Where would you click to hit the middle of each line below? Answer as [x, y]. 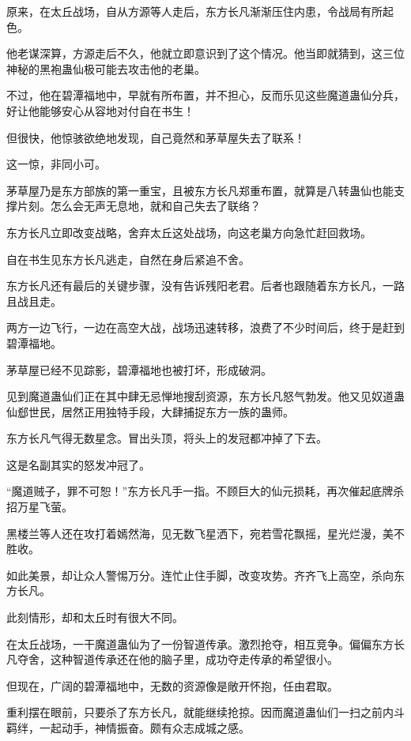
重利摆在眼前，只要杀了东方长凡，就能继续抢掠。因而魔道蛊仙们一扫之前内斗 [205, 712]
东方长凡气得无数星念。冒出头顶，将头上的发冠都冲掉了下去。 [167, 438]
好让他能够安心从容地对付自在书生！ [100, 110]
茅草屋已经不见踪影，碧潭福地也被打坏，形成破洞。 [139, 369]
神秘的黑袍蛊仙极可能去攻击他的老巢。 [106, 68]
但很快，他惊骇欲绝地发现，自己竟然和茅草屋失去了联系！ [156, 137]
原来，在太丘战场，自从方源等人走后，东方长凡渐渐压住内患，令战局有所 [194, 11]
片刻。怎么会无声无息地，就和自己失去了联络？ [139, 206]
